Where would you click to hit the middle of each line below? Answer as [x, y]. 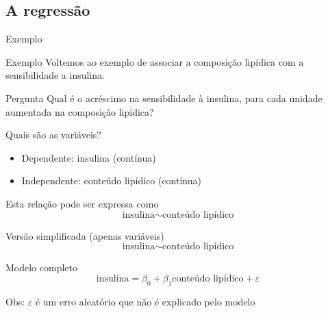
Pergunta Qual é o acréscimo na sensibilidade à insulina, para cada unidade [164, 98]
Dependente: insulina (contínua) [89, 157]
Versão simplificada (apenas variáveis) [85, 235]
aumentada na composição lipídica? [80, 111]
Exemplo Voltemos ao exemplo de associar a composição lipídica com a [155, 61]
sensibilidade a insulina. [55, 75]
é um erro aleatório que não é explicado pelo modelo [145, 301]
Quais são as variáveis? [53, 135]
